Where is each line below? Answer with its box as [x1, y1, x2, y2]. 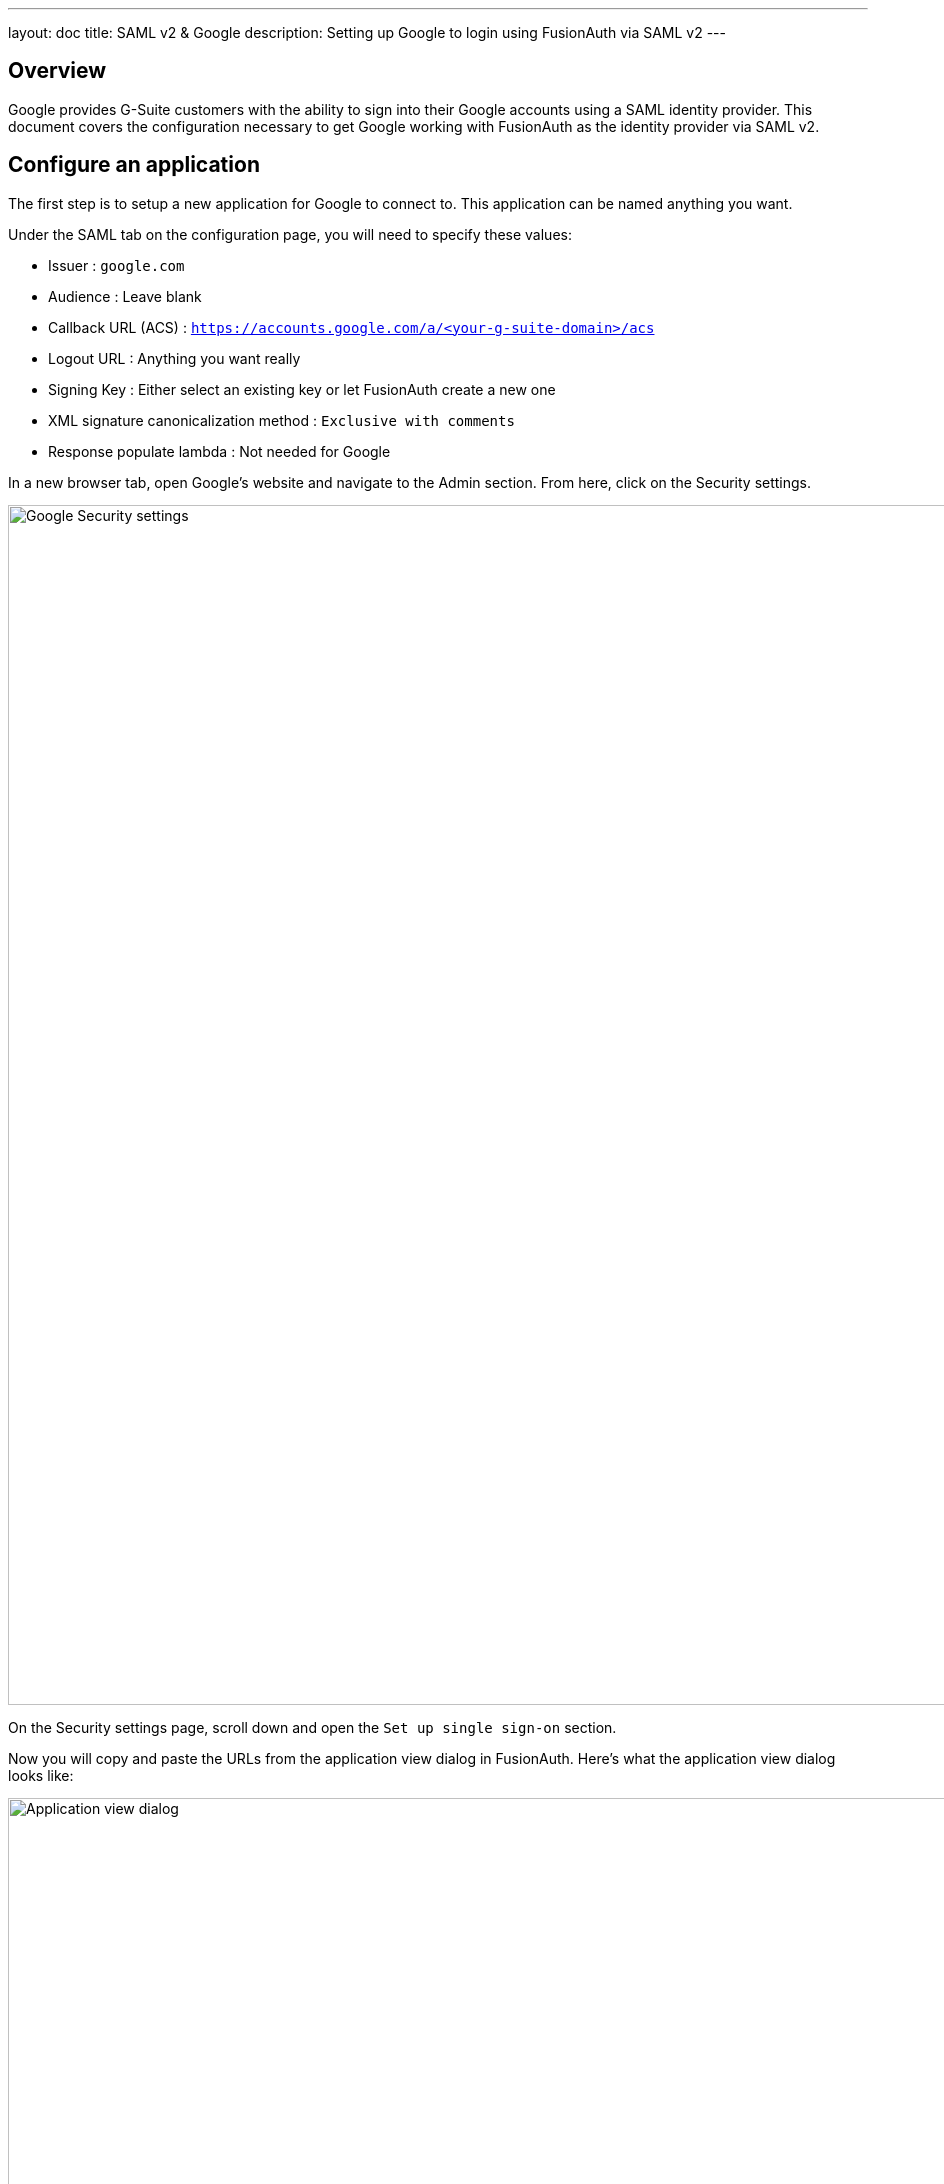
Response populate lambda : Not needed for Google [48, 442, 391, 460]
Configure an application [8, 152, 260, 178]
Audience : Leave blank [48, 287, 202, 305]
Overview [8, 58, 107, 84]
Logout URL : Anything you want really [48, 349, 301, 367]
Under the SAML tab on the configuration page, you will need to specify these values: [8, 225, 572, 243]
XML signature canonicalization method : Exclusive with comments [48, 411, 515, 429]
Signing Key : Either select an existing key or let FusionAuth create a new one [48, 380, 556, 398]
